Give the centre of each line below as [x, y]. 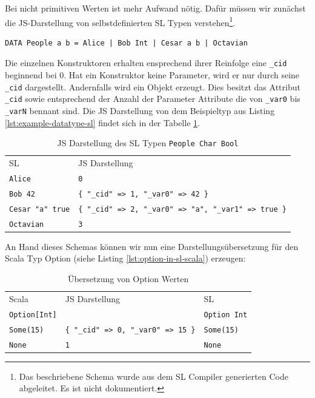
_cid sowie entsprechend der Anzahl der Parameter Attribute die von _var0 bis [153, 99]
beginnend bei [31, 75]
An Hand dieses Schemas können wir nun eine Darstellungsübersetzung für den [152, 246]
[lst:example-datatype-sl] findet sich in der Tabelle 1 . [102, 122]
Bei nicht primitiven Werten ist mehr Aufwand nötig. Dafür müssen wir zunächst [155, 8]
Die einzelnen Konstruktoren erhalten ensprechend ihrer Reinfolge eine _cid [146, 63]
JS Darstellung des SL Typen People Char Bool [148, 143]
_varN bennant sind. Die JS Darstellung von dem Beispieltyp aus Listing [140, 110]
